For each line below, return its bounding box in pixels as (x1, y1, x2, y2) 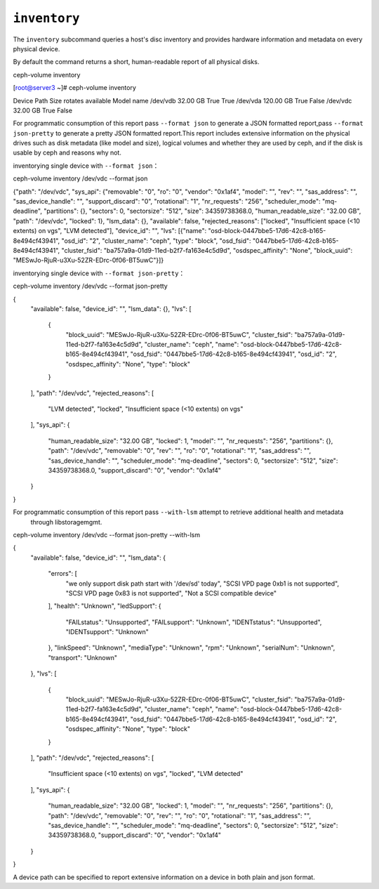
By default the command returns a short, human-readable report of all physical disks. (13, 58, 260, 66)
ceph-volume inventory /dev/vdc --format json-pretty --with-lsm (13, 530, 200, 539)
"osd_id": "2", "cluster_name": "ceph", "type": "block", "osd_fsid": (61, 236, 252, 245)
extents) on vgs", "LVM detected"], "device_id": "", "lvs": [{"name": (13, 227, 207, 235)
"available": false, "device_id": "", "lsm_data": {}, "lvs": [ (30, 304, 192, 312)
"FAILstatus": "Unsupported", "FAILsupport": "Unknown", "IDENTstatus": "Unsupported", (65, 618, 322, 626)
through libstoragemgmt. (30, 518, 102, 526)
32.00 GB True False (13, 106, 73, 114)
